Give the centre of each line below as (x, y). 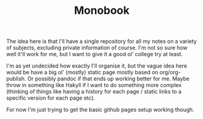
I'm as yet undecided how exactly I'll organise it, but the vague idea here (97, 66)
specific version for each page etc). (51, 98)
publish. (16, 79)
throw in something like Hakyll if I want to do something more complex (94, 85)
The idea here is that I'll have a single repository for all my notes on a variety (101, 41)
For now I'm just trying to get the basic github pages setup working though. (100, 110)
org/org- (170, 72)
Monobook (102, 11)
